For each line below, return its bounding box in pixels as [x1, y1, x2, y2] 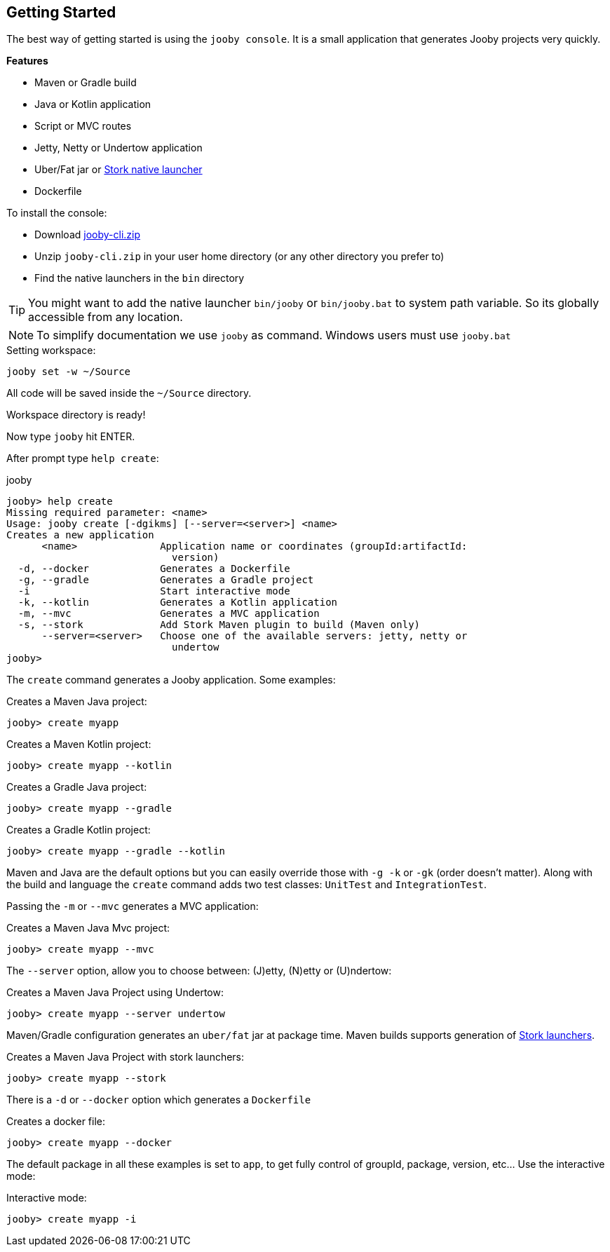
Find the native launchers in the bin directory [34, 272, 245, 285]
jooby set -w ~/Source [6, 366, 131, 378]
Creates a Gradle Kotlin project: [6, 824, 151, 836]
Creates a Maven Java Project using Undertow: [6, 986, 224, 999]
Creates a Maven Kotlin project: [6, 738, 151, 751]
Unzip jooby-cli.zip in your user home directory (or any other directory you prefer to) [34, 250, 445, 263]
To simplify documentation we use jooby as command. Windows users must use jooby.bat [36, 328, 511, 343]
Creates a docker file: [6, 1115, 106, 1128]
